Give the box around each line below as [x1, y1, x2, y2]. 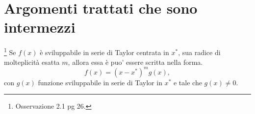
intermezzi [4, 17, 76, 37]
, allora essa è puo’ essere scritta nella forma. [68, 57, 203, 67]
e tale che [173, 77, 202, 87]
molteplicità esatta [4, 57, 60, 67]
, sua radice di [178, 47, 221, 57]
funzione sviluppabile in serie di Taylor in [38, 77, 162, 87]
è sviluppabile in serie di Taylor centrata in [40, 47, 169, 57]
